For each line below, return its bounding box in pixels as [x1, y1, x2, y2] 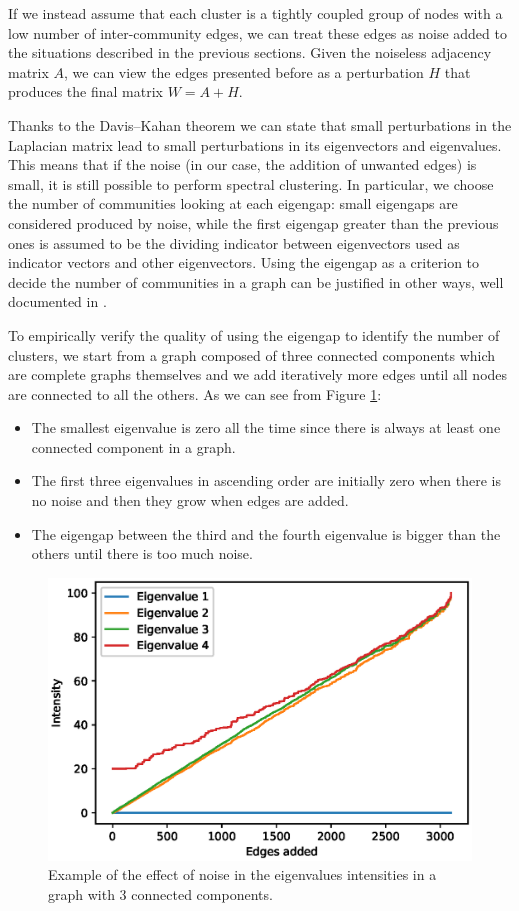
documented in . [8, 291, 107, 312]
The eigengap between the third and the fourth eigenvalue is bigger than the [31, 523, 501, 544]
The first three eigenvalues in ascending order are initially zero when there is [31, 470, 501, 491]
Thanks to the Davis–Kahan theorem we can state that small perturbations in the [8, 114, 512, 135]
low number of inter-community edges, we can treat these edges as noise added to [8, 22, 507, 43]
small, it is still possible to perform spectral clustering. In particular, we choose [8, 173, 494, 194]
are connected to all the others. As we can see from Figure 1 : [8, 383, 382, 404]
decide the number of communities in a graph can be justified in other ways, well [8, 271, 504, 292]
